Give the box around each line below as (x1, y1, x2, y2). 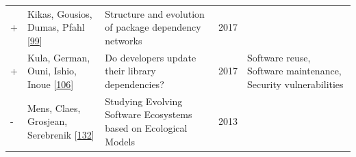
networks (105, 33, 142, 47)
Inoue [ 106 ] (27, 76, 74, 91)
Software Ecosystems (105, 107, 192, 122)
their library (105, 63, 156, 78)
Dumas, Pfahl (27, 20, 85, 34)
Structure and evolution (105, 6, 205, 20)
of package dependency (105, 20, 201, 34)
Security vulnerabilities (247, 76, 344, 91)
